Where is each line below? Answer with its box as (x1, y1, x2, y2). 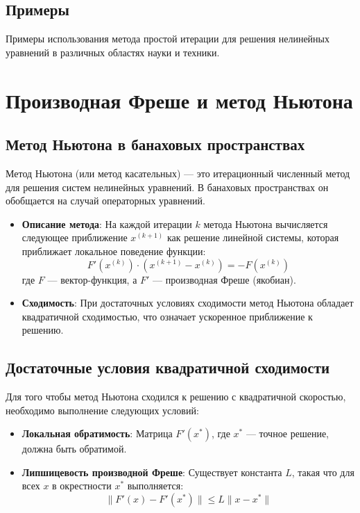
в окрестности (52, 478, 112, 493)
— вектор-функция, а (47, 272, 137, 286)
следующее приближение (22, 230, 128, 245)
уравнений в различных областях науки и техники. (6, 44, 220, 59)
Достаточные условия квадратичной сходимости (6, 357, 330, 378)
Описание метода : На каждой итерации (22, 216, 192, 231)
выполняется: (127, 478, 184, 493)
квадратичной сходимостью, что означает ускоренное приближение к (22, 309, 313, 323)
